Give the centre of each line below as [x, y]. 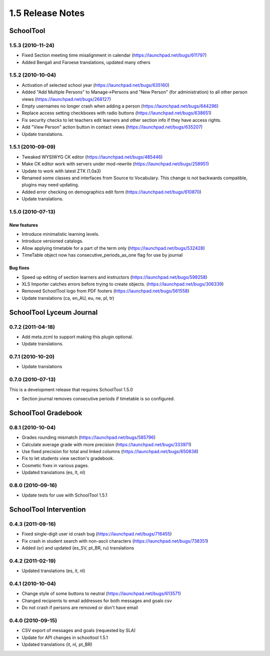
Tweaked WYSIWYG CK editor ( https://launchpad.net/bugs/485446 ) [92, 157]
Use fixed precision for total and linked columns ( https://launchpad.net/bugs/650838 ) [110, 451]
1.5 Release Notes [47, 13]
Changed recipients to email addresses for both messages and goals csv [97, 601]
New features [24, 225]
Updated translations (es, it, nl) [53, 571]
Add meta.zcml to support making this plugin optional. [77, 337]
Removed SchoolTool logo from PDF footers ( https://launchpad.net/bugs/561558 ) [105, 291]
